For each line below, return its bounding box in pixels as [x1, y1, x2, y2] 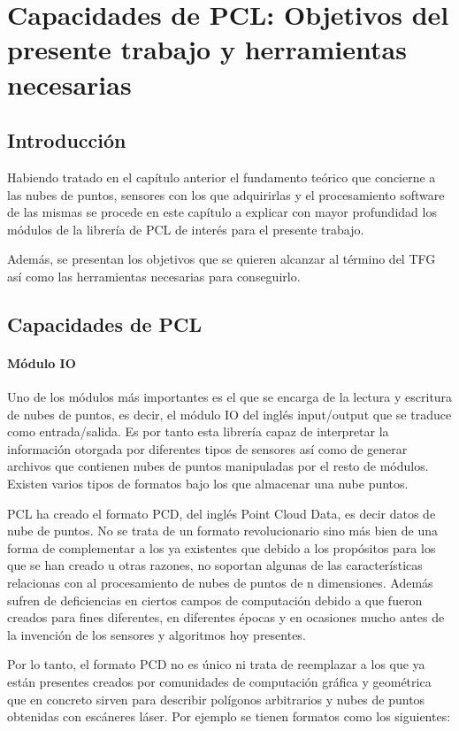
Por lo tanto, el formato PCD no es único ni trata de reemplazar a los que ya [7, 655, 425, 673]
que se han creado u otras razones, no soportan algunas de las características [7, 556, 423, 574]
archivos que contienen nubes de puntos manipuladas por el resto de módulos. [7, 457, 429, 475]
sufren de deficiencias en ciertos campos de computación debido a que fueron [7, 590, 423, 609]
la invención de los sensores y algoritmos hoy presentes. [7, 625, 306, 643]
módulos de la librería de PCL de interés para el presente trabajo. [7, 219, 364, 238]
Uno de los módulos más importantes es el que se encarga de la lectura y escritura [7, 388, 453, 406]
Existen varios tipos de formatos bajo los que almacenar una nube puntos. [7, 474, 409, 493]
